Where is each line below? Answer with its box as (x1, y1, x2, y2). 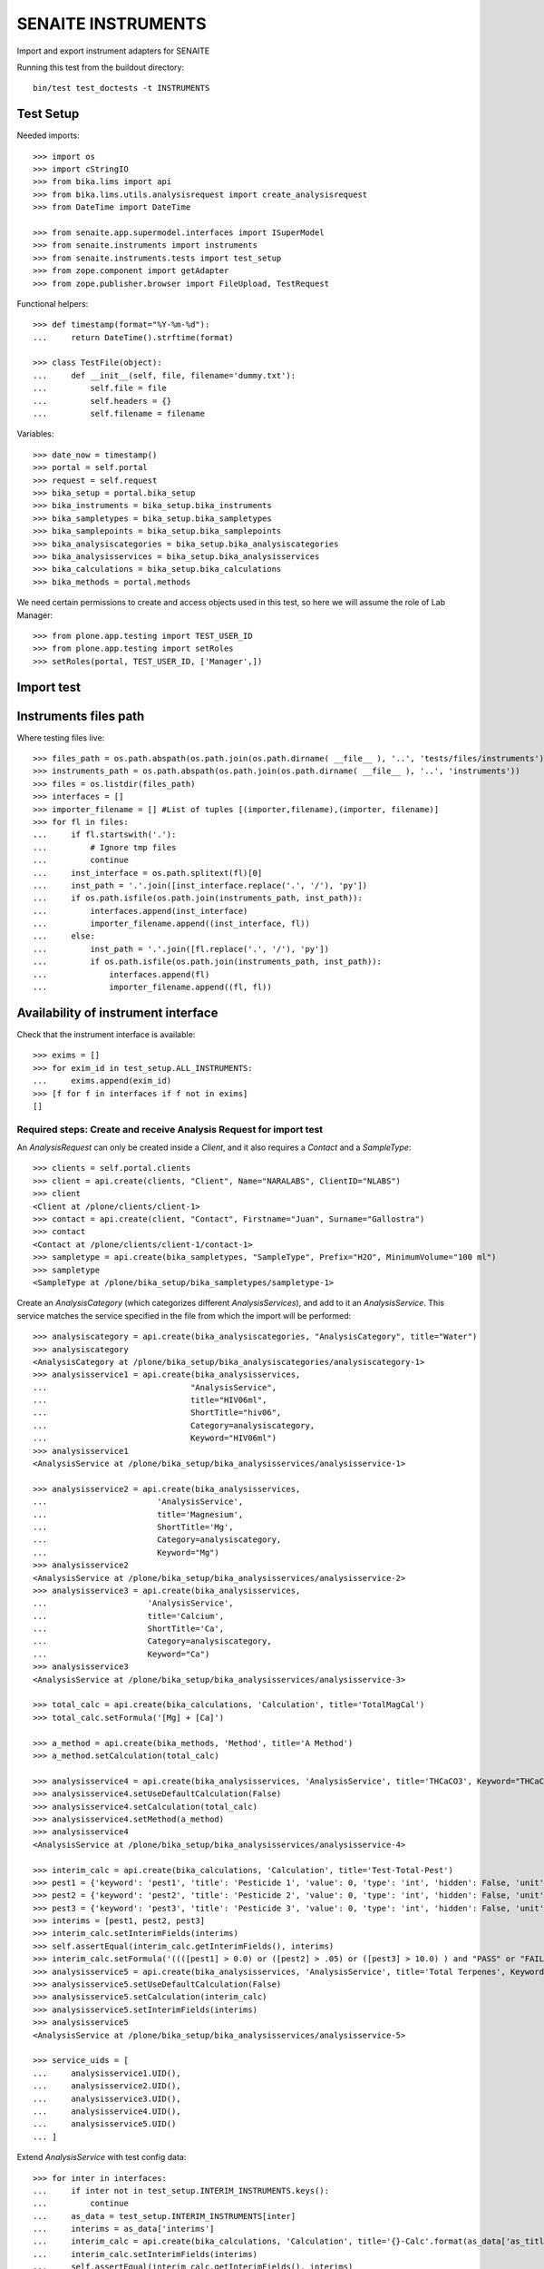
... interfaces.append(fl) (33, 969, 210, 979)
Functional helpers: (16, 298, 89, 309)
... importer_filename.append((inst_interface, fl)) (33, 918, 310, 929)
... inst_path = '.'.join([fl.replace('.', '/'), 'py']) (33, 944, 330, 954)
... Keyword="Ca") (33, 1648, 210, 1659)
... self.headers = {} (33, 396, 172, 406)
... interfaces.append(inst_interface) (33, 906, 248, 916)
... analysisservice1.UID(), (33, 2068, 181, 2078)
